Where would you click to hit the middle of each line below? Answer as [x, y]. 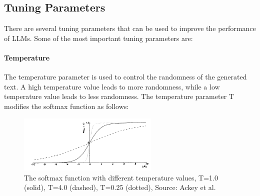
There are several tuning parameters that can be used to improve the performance [130, 28]
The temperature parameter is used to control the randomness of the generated [125, 77]
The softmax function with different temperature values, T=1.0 [121, 177]
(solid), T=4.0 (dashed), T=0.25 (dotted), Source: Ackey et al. [120, 187]
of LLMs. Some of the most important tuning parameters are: [98, 38]
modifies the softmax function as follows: [66, 106]
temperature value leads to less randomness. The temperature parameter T [119, 96]
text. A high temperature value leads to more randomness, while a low [112, 86]
